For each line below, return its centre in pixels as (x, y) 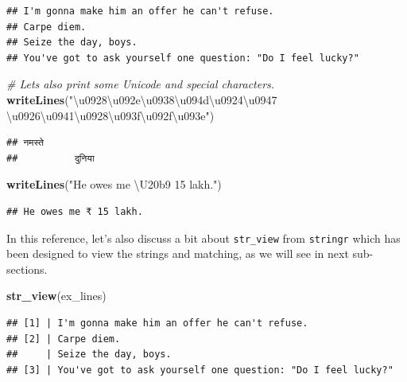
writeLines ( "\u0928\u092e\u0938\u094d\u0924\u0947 (142, 99)
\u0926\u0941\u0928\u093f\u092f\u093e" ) (110, 115)
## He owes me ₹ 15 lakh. (75, 211)
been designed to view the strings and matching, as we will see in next (178, 253)
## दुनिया (50, 158)
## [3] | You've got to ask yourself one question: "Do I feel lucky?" (200, 370)
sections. (27, 269)
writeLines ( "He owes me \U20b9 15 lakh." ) (114, 184)
